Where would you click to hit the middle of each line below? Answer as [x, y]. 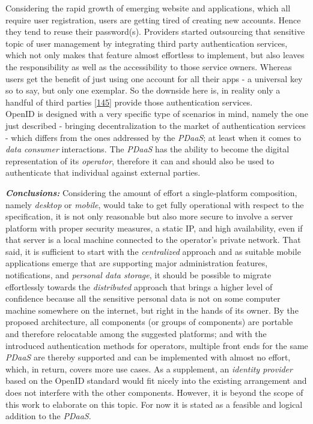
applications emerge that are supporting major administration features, [137, 263]
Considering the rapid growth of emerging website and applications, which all [148, 8]
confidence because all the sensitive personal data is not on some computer [143, 298]
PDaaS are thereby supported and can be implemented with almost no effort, [148, 357]
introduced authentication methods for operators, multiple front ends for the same [157, 345]
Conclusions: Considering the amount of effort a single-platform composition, [151, 192]
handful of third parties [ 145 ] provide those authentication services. [129, 102]
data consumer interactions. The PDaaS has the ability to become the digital [147, 149]
